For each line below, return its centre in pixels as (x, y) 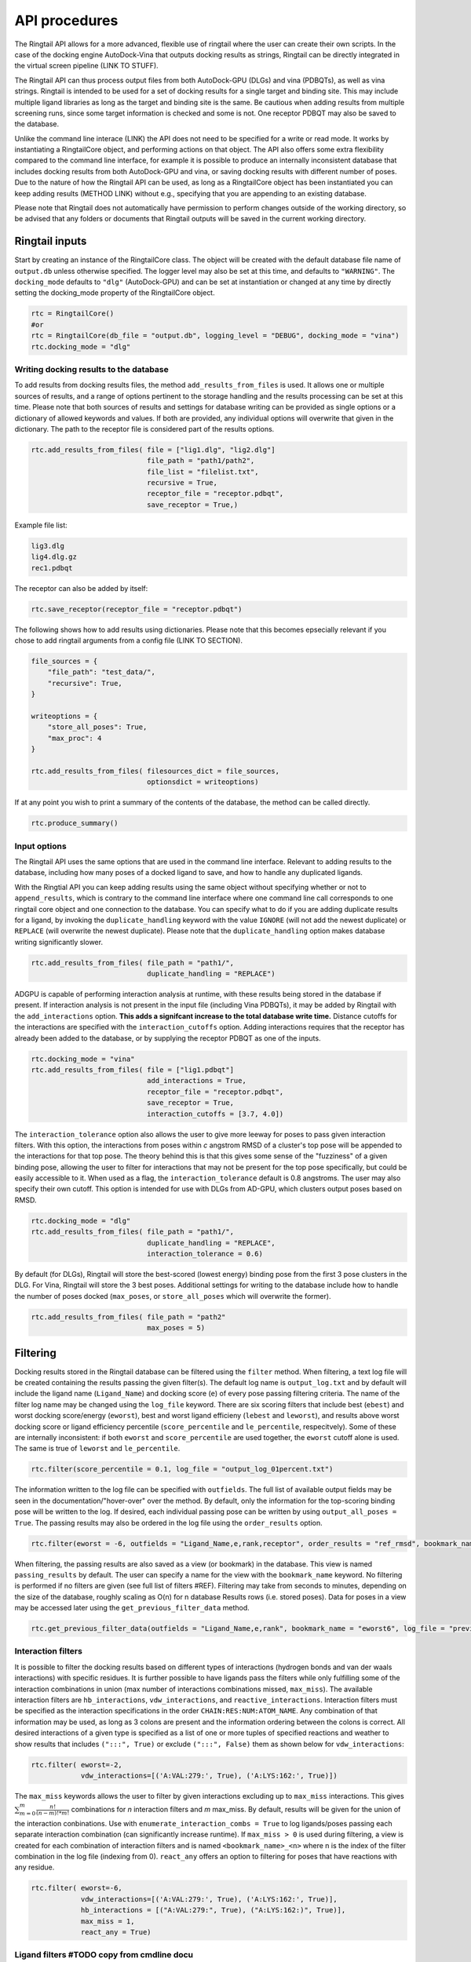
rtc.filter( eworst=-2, (77, 1765)
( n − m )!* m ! (53, 1813)
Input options (40, 846)
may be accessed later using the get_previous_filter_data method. (132, 1608)
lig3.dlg (48, 546)
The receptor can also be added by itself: (81, 588)
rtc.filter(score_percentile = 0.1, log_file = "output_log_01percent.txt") (182, 1469)
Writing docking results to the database (91, 369)
